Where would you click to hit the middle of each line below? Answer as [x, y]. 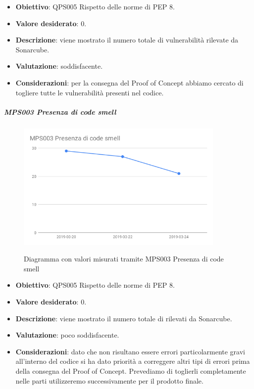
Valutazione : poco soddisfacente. [67, 335]
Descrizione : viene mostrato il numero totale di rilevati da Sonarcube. [124, 318]
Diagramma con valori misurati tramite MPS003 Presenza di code [124, 259]
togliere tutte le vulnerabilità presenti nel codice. [90, 92]
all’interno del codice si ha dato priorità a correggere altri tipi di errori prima [133, 361]
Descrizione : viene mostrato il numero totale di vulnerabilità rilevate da [127, 40]
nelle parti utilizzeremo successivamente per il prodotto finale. [109, 380]
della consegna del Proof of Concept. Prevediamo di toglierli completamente [131, 371]
